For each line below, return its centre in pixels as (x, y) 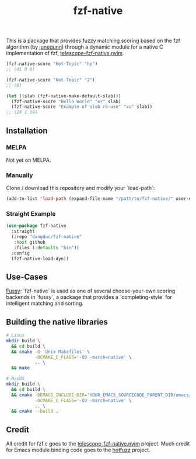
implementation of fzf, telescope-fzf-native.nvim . (65, 53)
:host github (29, 242)
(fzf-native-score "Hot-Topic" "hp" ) (52, 64)
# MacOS (15, 379)
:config (21, 253)
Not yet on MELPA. (29, 160)
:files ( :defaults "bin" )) (47, 247)
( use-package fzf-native (36, 226)
